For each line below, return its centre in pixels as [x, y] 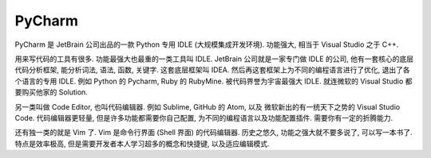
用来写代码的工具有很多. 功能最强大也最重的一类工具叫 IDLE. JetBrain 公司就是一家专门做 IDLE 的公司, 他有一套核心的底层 [214, 59]
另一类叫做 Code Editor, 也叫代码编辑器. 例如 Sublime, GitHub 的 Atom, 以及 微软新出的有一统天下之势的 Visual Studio [208, 106]
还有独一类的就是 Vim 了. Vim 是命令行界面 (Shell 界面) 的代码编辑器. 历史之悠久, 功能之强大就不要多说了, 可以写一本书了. [214, 133]
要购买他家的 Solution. [51, 92]
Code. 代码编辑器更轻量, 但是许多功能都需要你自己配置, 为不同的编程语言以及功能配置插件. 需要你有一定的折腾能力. [204, 118]
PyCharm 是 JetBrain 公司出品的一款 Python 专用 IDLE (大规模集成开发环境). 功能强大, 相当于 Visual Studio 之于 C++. [207, 44]
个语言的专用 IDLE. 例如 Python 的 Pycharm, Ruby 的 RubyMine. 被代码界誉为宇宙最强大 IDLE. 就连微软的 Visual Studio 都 [214, 81]
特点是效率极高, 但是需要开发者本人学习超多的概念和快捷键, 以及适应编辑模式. [142, 144]
